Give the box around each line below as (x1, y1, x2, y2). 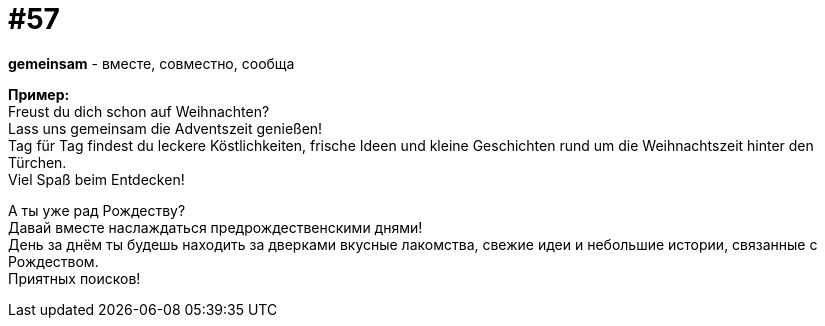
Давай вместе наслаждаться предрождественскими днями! (8, 218, 423, 236)
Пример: (8, 85, 70, 103)
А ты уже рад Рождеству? (8, 201, 186, 219)
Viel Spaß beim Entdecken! (8, 170, 185, 188)
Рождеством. (8, 252, 99, 270)
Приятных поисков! (8, 269, 141, 287)
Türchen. (8, 153, 67, 171)
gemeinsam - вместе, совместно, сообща (8, 54, 295, 72)
